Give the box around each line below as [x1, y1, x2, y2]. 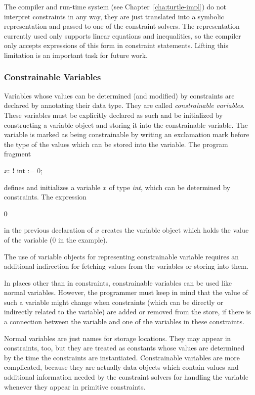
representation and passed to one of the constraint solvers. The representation [4, 21, 240, 31]
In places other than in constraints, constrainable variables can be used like [4, 277, 232, 288]
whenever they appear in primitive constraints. [4, 381, 146, 392]
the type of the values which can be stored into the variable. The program [4, 139, 228, 149]
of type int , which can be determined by [109, 182, 230, 192]
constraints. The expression [4, 192, 86, 202]
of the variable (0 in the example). [4, 234, 108, 245]
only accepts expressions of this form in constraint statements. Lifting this [4, 40, 229, 50]
